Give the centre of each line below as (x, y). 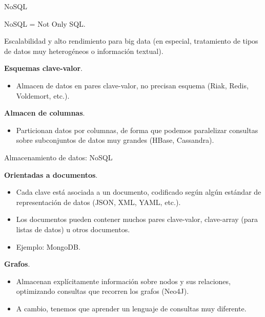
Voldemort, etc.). (43, 95)
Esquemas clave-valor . (43, 68)
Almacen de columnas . (45, 113)
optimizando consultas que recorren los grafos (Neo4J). (103, 291)
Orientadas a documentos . (51, 174)
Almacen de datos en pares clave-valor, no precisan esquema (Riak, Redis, (132, 85)
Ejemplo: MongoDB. (48, 246)
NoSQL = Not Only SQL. (45, 23)
